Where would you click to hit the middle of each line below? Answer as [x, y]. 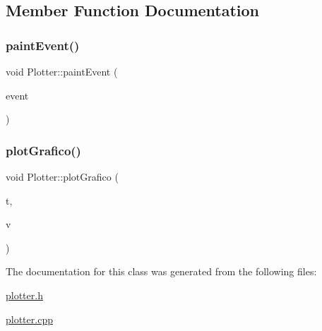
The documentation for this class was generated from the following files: [161, 271]
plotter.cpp [29, 319]
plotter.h [24, 295]
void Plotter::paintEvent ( [62, 71]
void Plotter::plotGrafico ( [62, 176]
